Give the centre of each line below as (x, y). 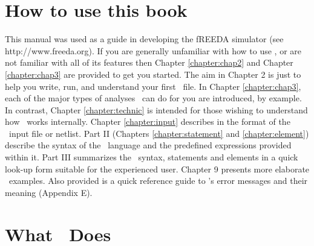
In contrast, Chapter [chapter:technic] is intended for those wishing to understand (156, 109)
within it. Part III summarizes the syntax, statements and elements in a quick (152, 157)
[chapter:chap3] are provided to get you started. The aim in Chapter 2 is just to (153, 74)
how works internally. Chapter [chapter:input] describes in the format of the (148, 121)
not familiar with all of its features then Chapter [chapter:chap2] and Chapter (149, 62)
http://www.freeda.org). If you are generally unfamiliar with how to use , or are (153, 50)
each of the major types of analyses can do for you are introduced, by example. (153, 98)
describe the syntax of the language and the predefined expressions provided (148, 145)
